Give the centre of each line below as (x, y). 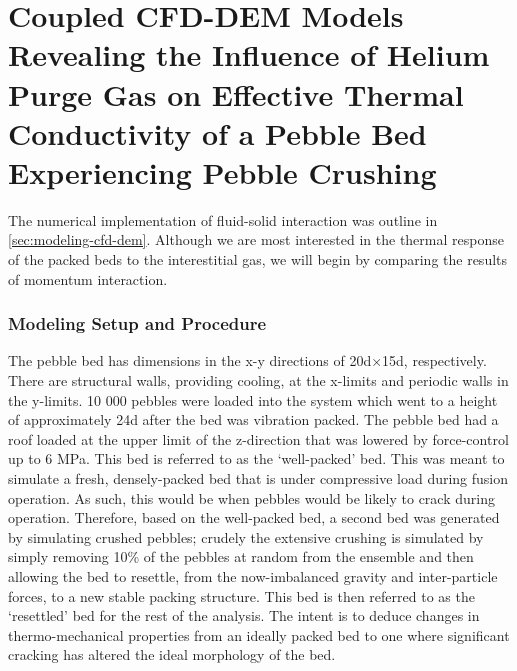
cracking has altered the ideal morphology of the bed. (172, 654)
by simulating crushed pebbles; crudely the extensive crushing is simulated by (246, 536)
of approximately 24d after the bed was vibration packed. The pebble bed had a (253, 419)
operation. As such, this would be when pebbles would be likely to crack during (251, 497)
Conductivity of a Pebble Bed (217, 132)
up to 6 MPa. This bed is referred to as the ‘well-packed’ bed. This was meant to (256, 458)
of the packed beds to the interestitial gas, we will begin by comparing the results (258, 259)
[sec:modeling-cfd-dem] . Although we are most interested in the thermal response (256, 239)
